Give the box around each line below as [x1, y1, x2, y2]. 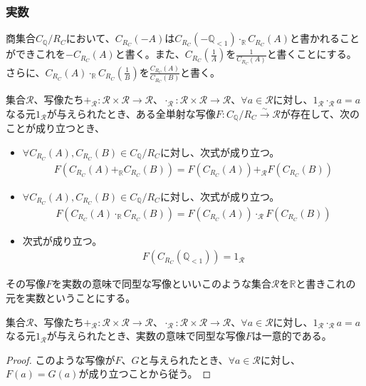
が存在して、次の [281, 106, 360, 121]
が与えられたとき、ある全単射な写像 [46, 106, 216, 121]
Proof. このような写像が [6, 352, 115, 367]
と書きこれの [296, 276, 356, 291]
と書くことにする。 [266, 46, 357, 61]
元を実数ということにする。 [6, 290, 136, 305]
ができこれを [6, 46, 66, 61]
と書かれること [290, 31, 360, 46]
